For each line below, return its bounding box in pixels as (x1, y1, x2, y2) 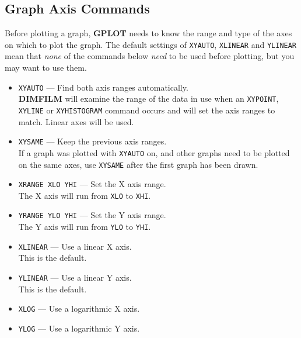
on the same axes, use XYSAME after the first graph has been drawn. (18, 158, 258, 170)
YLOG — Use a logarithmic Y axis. (18, 322, 140, 334)
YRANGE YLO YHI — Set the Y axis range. (18, 209, 166, 221)
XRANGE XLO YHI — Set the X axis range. (18, 178, 166, 190)
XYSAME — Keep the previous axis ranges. (18, 135, 167, 147)
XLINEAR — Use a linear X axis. (18, 240, 132, 252)
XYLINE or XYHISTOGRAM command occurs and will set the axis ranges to (18, 104, 275, 116)
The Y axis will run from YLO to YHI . (18, 220, 151, 233)
